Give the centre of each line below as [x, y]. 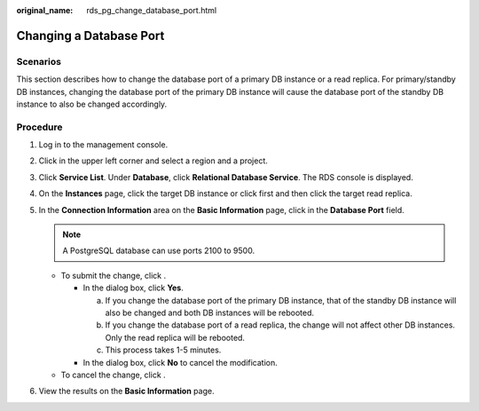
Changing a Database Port [90, 36]
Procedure [39, 127]
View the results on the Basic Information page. [126, 391]
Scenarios [39, 61]
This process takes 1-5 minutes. [163, 350]
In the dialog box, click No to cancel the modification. [181, 362]
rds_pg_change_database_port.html [152, 10]
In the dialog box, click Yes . [133, 288]
